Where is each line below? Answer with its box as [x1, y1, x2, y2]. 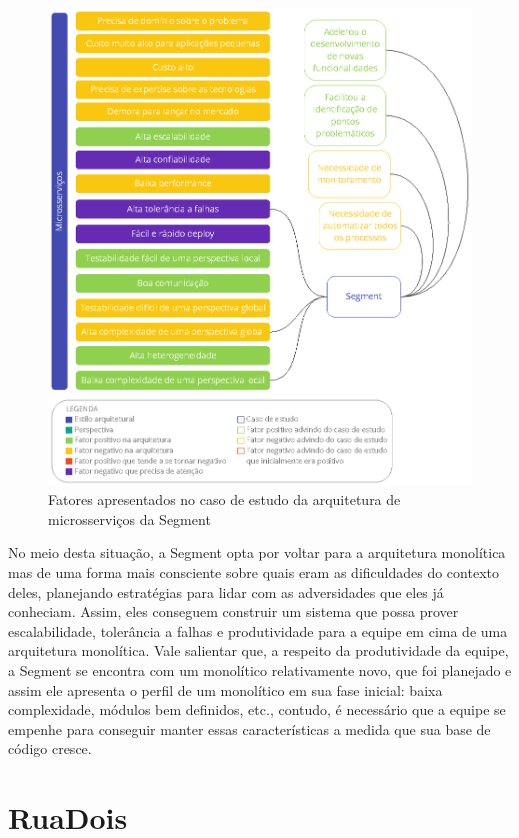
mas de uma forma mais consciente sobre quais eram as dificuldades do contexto [8, 562, 499, 583]
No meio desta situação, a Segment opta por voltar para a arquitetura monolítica [8, 542, 506, 563]
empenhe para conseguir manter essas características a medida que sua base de [8, 718, 491, 739]
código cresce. [8, 738, 92, 759]
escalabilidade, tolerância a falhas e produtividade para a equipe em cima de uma [8, 620, 508, 641]
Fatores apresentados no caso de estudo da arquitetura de [48, 489, 401, 510]
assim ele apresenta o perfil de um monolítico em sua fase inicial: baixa [8, 679, 443, 700]
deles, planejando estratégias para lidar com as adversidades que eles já [8, 581, 444, 602]
